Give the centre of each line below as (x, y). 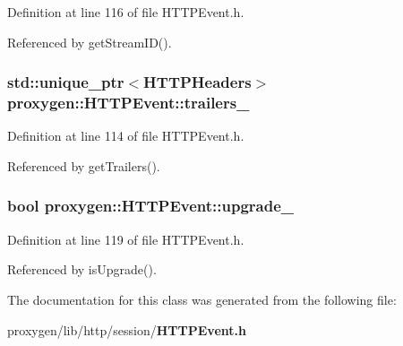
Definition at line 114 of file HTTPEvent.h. (126, 136)
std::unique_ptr (66, 82)
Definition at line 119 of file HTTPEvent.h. (126, 239)
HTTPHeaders (197, 82)
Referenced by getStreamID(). (90, 42)
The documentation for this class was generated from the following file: (202, 299)
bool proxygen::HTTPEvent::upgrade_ (151, 206)
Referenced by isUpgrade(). (82, 269)
